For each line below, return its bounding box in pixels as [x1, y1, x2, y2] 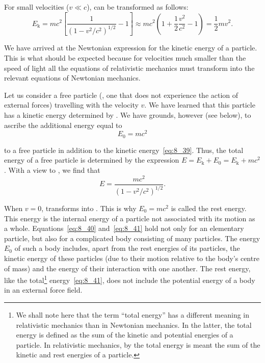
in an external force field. [4, 284, 83, 295]
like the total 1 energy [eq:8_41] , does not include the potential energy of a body [4, 273, 255, 285]
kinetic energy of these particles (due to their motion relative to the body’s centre [4, 252, 259, 263]
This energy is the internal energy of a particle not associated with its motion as [4, 213, 255, 223]
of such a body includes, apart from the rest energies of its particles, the [14, 243, 240, 253]
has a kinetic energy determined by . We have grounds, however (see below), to [4, 110, 251, 120]
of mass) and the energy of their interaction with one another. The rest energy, [4, 263, 251, 273]
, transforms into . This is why [41, 203, 137, 214]
